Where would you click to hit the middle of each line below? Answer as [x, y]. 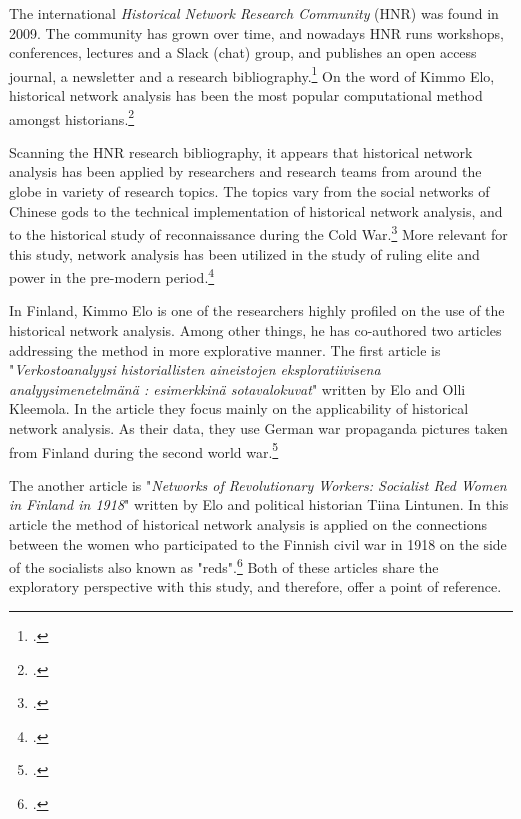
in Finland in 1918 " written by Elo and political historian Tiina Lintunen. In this [259, 504]
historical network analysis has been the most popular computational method [246, 95]
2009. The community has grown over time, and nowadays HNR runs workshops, [256, 32]
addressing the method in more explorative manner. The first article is [225, 349]
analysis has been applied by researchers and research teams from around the [245, 171]
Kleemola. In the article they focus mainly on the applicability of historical [239, 408]
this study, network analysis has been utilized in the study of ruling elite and [244, 253]
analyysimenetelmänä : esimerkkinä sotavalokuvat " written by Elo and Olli [237, 388]
